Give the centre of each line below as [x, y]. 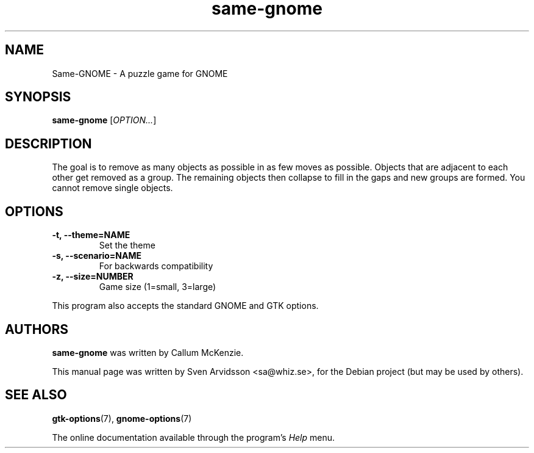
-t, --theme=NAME [91, 235]
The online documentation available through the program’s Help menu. [194, 437]
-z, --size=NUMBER [93, 277]
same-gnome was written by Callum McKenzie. [148, 352]
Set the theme [127, 245]
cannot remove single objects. [112, 188]
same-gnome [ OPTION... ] [104, 120]
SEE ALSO [36, 395]
